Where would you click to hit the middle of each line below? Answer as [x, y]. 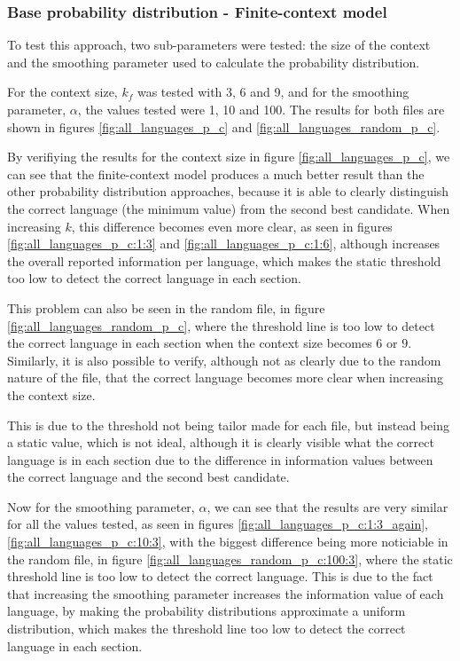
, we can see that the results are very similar [327, 506]
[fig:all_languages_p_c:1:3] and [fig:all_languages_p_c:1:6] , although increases [224, 244]
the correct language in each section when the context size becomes [190, 343]
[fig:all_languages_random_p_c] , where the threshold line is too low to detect [221, 325]
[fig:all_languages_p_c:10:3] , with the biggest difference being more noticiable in [228, 542]
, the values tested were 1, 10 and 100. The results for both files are [261, 109]
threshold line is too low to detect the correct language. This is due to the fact [220, 576]
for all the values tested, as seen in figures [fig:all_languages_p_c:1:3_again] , [218, 524]
